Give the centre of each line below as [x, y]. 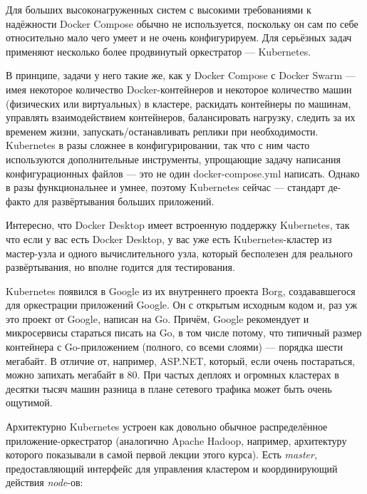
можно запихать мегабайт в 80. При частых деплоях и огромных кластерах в [172, 375]
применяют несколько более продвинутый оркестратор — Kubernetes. [159, 51]
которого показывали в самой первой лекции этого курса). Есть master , [161, 454]
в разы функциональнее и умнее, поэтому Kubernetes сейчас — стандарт [165, 187]
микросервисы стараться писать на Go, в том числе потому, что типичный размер [184, 333]
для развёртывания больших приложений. [124, 201]
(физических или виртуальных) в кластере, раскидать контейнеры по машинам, [179, 103]
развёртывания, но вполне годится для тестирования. [120, 267]
